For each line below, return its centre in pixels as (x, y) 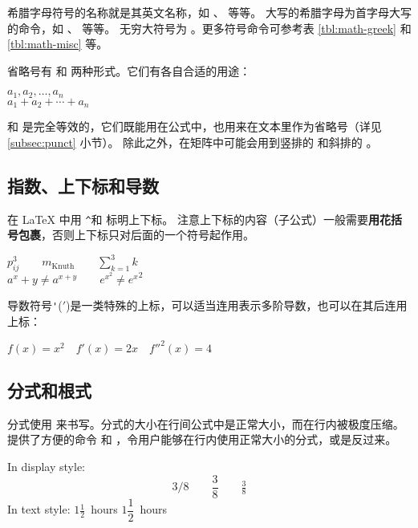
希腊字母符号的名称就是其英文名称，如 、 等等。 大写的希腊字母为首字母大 (204, 12)
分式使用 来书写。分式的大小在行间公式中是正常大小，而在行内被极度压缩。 (206, 423)
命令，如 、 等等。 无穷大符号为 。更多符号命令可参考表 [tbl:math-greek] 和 (215, 28)
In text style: (39, 509)
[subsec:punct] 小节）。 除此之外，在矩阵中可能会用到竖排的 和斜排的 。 (193, 142)
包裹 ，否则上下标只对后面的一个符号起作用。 (136, 235)
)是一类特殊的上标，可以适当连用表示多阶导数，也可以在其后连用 (236, 305)
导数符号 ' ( (35, 305)
